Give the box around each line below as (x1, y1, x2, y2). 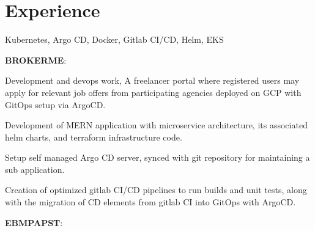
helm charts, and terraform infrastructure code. (5, 130, 182, 143)
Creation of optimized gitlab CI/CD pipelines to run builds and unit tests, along (5, 183, 307, 196)
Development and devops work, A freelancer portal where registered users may (5, 74, 300, 87)
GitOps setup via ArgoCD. (5, 98, 106, 111)
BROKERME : (5, 53, 67, 66)
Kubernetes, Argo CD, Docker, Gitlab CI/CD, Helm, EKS (5, 33, 224, 46)
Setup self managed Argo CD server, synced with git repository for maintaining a (5, 151, 310, 164)
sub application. (5, 163, 65, 175)
